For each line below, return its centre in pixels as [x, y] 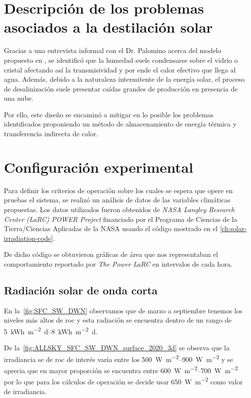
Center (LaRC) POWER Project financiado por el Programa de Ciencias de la [121, 219]
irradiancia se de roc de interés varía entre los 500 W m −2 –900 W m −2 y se [118, 358]
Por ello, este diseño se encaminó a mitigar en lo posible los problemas [109, 114]
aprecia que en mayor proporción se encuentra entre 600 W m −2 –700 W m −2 [121, 370]
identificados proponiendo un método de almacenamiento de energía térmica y [120, 124]
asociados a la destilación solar [108, 27]
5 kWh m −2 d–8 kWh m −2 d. [51, 330]
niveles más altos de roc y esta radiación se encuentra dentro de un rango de [118, 320]
